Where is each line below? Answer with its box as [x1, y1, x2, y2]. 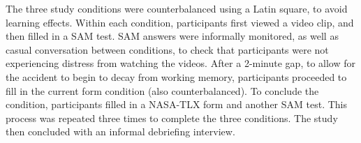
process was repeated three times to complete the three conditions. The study [6, 110, 338, 125]
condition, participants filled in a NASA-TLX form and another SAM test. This [6, 97, 348, 112]
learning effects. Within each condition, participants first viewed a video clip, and [6, 15, 354, 29]
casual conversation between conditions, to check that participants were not [6, 42, 329, 57]
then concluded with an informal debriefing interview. [6, 124, 235, 139]
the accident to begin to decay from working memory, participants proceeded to [6, 69, 347, 84]
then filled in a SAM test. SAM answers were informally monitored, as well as [6, 29, 339, 43]
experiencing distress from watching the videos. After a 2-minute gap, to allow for [6, 56, 355, 70]
